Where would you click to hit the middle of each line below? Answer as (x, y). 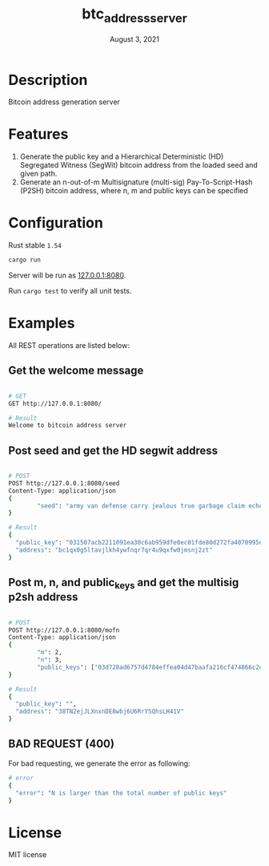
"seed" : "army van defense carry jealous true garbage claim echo (150, 506)
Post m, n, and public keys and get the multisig (124, 584)
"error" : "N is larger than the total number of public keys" (121, 793)
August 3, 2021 (134, 39)
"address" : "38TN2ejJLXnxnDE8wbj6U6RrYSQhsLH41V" (100, 712)
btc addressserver (134, 15)
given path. (38, 174)
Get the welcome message (76, 371)
